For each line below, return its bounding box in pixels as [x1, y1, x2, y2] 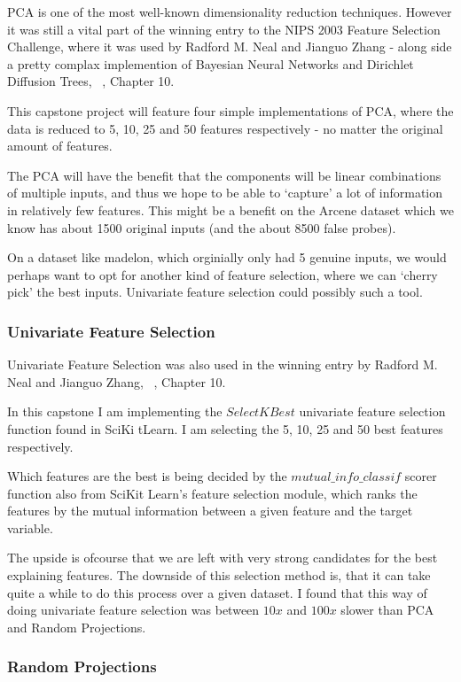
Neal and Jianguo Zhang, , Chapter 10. [7, 372, 226, 391]
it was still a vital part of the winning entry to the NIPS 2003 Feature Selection [7, 19, 441, 38]
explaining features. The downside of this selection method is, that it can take [7, 566, 431, 585]
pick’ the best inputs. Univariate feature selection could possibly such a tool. [7, 283, 423, 301]
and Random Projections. [7, 617, 146, 636]
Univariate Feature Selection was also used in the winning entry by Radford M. [7, 355, 438, 374]
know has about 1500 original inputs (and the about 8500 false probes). [7, 218, 396, 236]
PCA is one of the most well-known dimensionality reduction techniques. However [7, 3, 452, 20]
